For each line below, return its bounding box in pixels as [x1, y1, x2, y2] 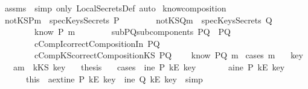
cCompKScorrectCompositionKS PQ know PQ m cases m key [34, 49, 303, 61]
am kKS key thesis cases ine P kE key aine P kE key [13, 60, 285, 73]
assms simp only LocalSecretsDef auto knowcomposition [4, 2, 226, 14]
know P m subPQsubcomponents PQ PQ [34, 25, 231, 38]
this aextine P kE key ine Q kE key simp [25, 72, 203, 85]
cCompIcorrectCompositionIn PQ [34, 37, 160, 49]
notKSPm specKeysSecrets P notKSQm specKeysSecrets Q [4, 13, 272, 26]
